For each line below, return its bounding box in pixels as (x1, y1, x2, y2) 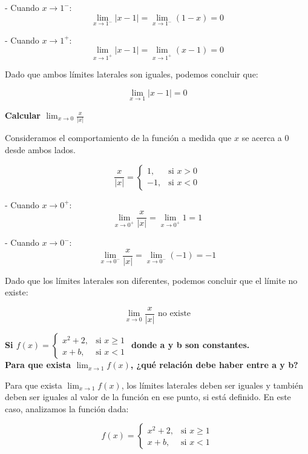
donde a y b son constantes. (131, 338, 250, 351)
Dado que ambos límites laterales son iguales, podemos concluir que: (5, 68, 258, 81)
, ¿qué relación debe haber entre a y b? (130, 358, 298, 371)
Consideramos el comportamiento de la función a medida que (5, 131, 232, 144)
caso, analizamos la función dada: (5, 402, 129, 415)
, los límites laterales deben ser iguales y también (121, 378, 303, 391)
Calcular (5, 109, 41, 121)
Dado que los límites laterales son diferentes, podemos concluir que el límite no (5, 274, 298, 286)
